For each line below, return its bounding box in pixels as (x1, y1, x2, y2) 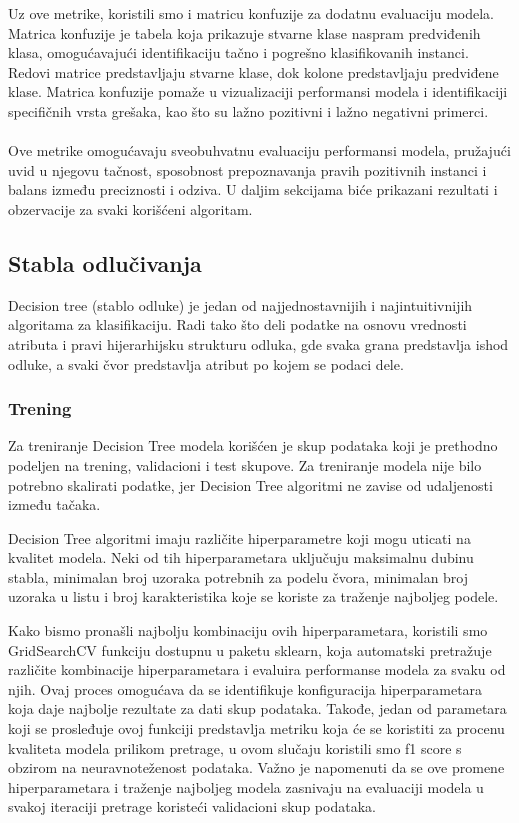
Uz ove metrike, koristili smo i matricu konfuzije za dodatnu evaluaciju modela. (8, 3, 494, 23)
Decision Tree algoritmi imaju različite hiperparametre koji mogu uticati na (8, 527, 471, 548)
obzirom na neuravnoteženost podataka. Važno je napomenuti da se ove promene (8, 757, 505, 778)
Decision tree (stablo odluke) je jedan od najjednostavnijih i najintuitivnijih (8, 294, 473, 315)
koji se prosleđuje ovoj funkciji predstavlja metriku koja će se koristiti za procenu (8, 718, 505, 739)
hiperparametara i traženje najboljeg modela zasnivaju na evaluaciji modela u (8, 776, 484, 797)
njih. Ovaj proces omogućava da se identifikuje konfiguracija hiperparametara (8, 678, 483, 699)
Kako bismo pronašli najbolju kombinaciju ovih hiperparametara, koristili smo (8, 620, 488, 641)
